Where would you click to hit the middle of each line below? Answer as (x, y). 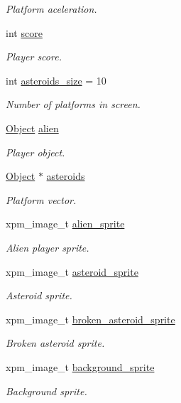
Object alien (32, 128)
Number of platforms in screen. (73, 104)
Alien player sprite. (48, 247)
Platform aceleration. (51, 9)
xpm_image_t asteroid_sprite (72, 271)
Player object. (35, 152)
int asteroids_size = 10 (56, 80)
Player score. (34, 57)
